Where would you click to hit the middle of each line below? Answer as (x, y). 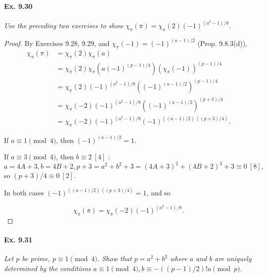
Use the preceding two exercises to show (64, 25)
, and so (158, 193)
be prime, (36, 258)
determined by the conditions (47, 268)
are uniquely (233, 258)
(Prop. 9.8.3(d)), (222, 43)
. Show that (114, 258)
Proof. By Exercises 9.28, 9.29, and (57, 43)
